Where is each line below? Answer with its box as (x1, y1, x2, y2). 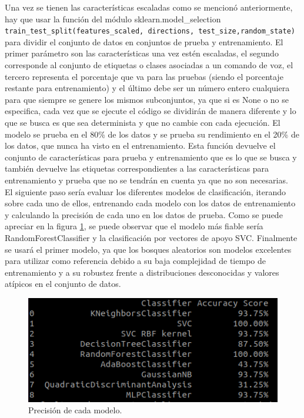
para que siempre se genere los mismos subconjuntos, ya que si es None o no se (5, 93, 289, 105)
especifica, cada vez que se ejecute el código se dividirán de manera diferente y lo (5, 105, 296, 117)
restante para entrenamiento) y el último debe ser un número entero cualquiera (5, 82, 290, 94)
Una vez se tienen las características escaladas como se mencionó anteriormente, (5, 1, 293, 13)
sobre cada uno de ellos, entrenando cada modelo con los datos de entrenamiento (5, 197, 296, 209)
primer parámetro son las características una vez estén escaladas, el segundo (5, 47, 279, 59)
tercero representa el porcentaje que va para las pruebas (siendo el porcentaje (5, 70, 283, 82)
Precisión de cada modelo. (28, 404, 122, 416)
